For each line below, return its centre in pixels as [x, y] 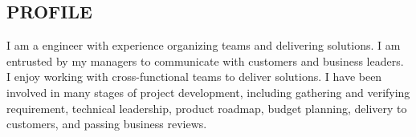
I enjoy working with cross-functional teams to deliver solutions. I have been [194, 77]
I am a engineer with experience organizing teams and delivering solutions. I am [204, 45]
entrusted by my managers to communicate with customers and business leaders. [205, 60]
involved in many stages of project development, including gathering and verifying [208, 92]
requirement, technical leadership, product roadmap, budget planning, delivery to [207, 108]
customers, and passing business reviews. [107, 124]
